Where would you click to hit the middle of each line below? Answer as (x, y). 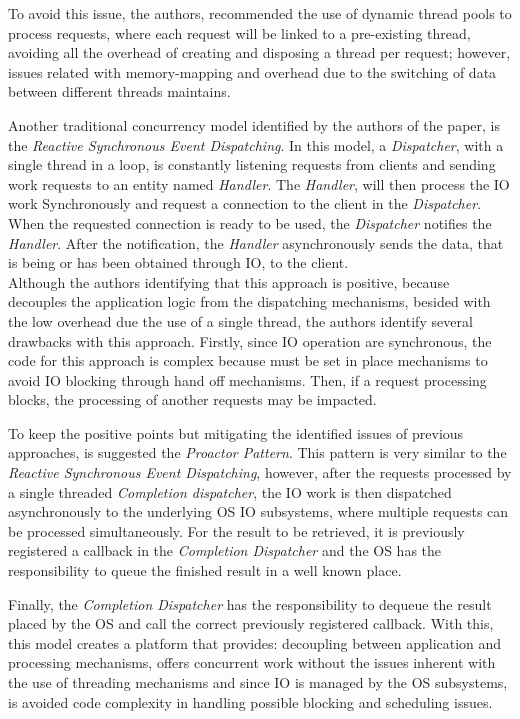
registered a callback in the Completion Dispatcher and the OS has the (225, 550)
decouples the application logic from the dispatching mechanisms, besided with (249, 301)
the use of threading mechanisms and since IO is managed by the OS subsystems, (258, 682)
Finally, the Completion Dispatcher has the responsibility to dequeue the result (250, 603)
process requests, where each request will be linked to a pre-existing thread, (239, 32)
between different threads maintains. (119, 91)
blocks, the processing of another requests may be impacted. (192, 399)
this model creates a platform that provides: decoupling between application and (255, 642)
